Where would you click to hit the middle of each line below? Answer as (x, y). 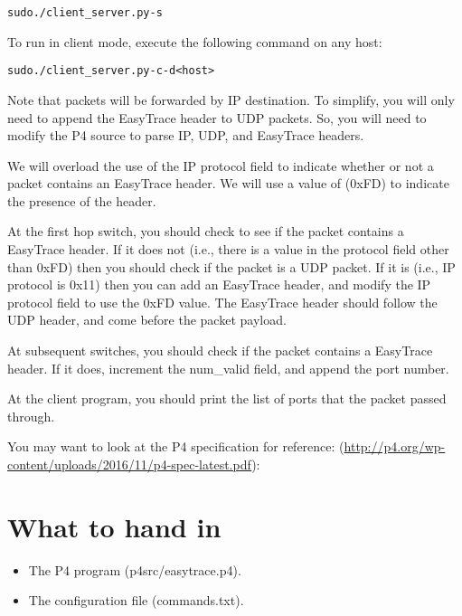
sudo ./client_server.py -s (85, 13)
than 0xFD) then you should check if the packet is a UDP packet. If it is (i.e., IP (231, 266)
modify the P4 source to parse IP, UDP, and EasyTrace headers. (186, 135)
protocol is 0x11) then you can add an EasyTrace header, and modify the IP (219, 284)
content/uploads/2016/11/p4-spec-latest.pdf (130, 464)
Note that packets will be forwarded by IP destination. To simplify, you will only (231, 99)
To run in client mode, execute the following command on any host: (195, 41)
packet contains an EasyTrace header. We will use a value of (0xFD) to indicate (228, 183)
